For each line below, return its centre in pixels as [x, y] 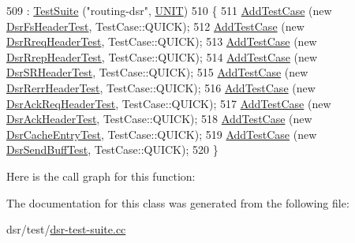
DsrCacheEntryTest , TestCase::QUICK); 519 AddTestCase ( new [162, 134]
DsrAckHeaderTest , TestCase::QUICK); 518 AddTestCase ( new [159, 119]
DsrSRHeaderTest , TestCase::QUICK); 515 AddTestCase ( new [157, 72]
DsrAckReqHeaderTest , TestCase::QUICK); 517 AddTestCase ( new [169, 103]
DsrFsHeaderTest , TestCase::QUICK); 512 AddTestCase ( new [155, 26]
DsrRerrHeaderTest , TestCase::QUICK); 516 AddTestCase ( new [161, 87]
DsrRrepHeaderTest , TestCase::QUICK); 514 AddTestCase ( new [162, 56]
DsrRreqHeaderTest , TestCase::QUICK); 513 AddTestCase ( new [162, 41]
